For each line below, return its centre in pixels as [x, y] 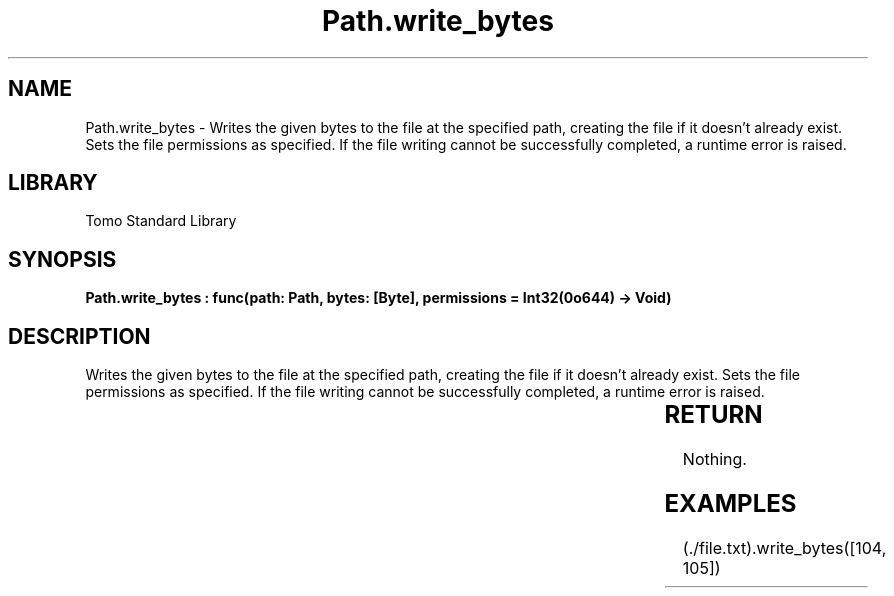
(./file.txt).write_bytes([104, [784, 547]
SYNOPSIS [62, 259]
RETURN [713, 415]
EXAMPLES [730, 503]
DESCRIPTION [79, 336]
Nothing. [714, 459]
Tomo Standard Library [161, 221]
